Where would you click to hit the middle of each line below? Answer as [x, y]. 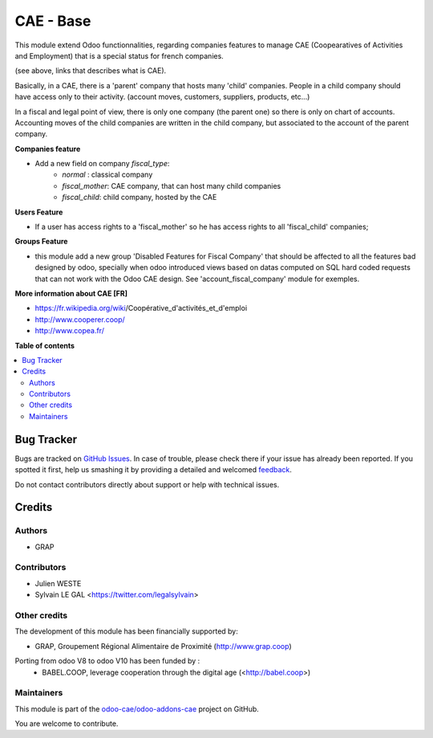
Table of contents [45, 345]
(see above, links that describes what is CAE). [91, 71]
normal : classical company [107, 175]
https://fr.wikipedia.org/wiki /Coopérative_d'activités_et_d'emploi [141, 308]
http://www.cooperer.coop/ [80, 319]
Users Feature [39, 212]
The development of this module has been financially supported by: [126, 631]
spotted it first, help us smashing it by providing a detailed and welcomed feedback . [154, 470]
